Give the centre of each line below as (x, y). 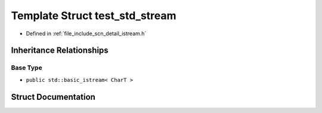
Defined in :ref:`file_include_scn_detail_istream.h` (86, 33)
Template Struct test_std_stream (94, 16)
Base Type (27, 68)
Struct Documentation (53, 97)
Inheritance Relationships (60, 51)
